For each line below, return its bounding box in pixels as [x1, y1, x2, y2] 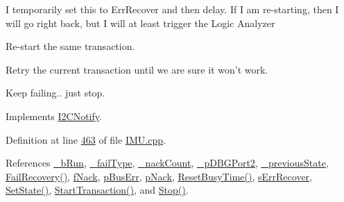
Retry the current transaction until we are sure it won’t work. [6, 62, 268, 76]
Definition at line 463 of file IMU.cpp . [6, 132, 166, 146]
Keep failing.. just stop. [6, 85, 105, 100]
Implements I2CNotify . [6, 108, 102, 123]
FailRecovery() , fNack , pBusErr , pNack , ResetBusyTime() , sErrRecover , [6, 169, 312, 183]
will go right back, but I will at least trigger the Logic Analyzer [6, 15, 275, 30]
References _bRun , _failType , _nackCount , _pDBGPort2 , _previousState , [6, 155, 329, 170]
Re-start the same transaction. [6, 39, 135, 53]
